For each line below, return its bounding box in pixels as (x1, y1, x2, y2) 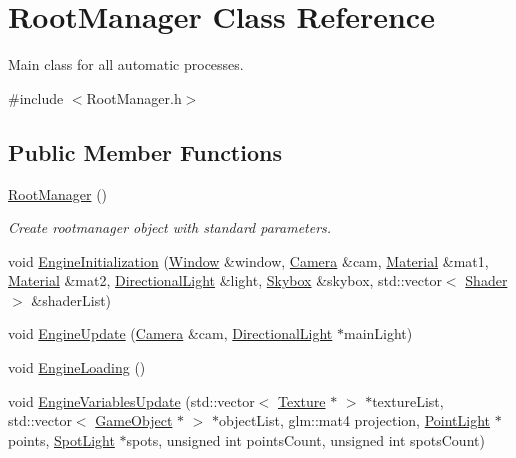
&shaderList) (31, 289, 112, 310)
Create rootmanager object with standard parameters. (8, 217, 332, 238)
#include (8, 87, 64, 108)
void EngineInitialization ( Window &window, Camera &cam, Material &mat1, (8, 250, 489, 271)
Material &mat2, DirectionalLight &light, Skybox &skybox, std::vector (8, 270, 442, 291)
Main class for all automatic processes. (8, 54, 244, 75)
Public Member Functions (8, 136, 282, 167)
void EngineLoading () (8, 357, 146, 378)
